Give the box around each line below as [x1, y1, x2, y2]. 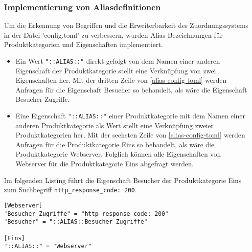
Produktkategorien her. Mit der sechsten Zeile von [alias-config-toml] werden [15, 130, 245, 140]
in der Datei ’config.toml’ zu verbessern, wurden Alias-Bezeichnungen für [4, 29, 223, 40]
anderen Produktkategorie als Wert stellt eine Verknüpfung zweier [15, 120, 214, 130]
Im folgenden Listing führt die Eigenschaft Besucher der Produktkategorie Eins [4, 175, 242, 185]
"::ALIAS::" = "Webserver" [4, 243, 92, 250]
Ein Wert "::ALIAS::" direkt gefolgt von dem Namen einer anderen [15, 56, 220, 66]
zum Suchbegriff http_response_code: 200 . [4, 184, 137, 195]
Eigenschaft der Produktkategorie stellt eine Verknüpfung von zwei [15, 65, 216, 75]
